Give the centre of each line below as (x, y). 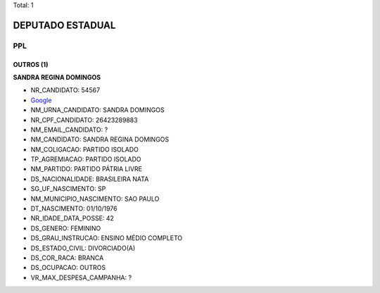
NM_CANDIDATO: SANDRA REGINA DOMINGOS (100, 139)
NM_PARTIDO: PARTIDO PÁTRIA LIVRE (86, 169)
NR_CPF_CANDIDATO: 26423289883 (84, 120)
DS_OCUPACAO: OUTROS (68, 268)
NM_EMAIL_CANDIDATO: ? (69, 130)
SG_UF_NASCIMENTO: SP (68, 189)
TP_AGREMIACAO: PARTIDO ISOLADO (86, 159)
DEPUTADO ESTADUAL (64, 25)
